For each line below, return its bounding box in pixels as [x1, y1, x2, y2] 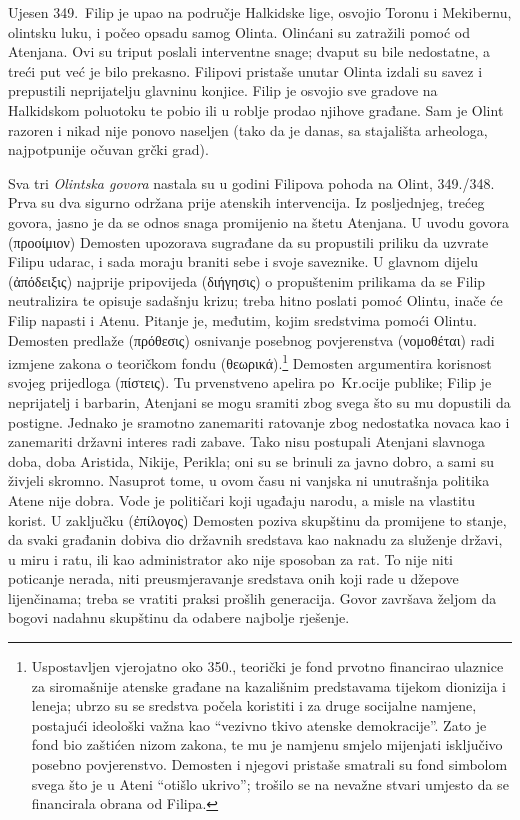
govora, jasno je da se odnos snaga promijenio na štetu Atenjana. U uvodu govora [8, 211, 510, 232]
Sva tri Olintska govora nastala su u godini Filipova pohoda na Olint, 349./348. [8, 172, 495, 193]
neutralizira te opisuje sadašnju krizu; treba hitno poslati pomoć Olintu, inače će [8, 290, 503, 311]
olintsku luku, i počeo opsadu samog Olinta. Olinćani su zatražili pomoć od [8, 21, 470, 42]
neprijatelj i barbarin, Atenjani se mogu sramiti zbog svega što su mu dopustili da [8, 391, 511, 412]
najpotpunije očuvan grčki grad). [8, 139, 209, 160]
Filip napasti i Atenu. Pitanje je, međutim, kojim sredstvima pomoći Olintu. [8, 309, 477, 330]
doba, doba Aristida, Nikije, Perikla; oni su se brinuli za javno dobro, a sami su [8, 450, 495, 471]
